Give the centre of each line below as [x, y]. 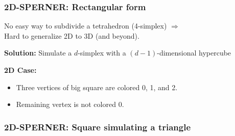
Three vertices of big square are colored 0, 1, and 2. [97, 87]
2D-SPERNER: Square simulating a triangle [98, 127]
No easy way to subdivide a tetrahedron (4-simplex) [86, 26]
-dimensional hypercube [194, 53]
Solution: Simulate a [38, 53]
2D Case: [20, 70]
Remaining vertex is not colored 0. [70, 104]
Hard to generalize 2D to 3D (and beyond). [72, 35]
